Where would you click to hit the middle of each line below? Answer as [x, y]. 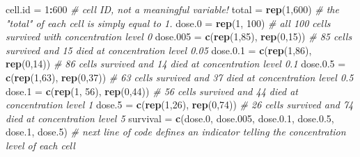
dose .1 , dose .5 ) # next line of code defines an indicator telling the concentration [176, 132]
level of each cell [40, 145]
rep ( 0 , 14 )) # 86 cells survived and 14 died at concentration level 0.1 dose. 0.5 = [176, 64]
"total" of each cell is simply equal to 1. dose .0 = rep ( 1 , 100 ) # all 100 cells [168, 23]
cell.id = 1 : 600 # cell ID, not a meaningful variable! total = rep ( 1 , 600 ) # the [172, 9]
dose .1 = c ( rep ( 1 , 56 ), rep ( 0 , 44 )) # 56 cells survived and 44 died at [152, 91]
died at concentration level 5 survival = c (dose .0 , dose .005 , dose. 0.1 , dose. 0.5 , [170, 118]
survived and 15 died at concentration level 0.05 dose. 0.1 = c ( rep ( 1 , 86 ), [159, 50]
